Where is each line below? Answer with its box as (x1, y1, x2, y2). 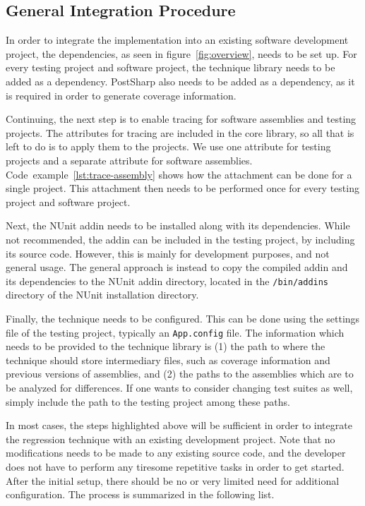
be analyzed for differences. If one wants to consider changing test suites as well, (6, 380, 353, 394)
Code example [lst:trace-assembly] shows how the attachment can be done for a (6, 167, 352, 181)
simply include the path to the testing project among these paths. (6, 394, 290, 409)
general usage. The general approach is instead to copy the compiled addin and (6, 260, 348, 275)
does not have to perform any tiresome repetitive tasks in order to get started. (6, 459, 345, 474)
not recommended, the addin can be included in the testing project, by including (6, 231, 355, 246)
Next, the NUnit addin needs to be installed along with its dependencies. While (6, 218, 350, 233)
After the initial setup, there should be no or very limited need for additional (6, 473, 340, 488)
